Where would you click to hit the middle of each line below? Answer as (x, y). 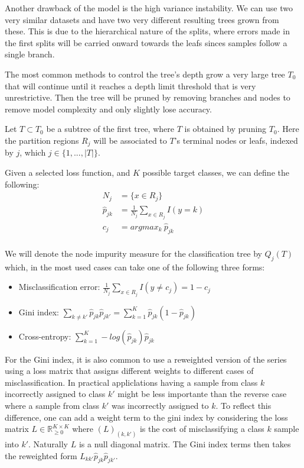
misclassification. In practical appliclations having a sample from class (131, 382)
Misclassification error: (59, 287)
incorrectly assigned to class (55, 394)
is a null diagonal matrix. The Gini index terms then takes (185, 443)
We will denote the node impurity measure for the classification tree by (133, 253)
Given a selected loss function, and (68, 172)
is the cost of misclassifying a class (202, 429)
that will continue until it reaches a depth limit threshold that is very (130, 85)
